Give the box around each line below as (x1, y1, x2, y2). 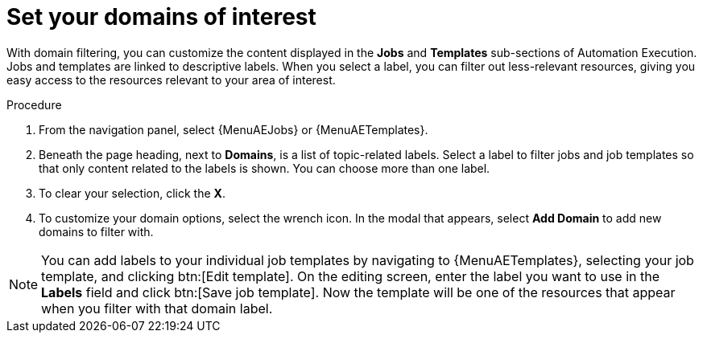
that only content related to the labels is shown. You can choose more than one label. (39, 161, 490, 175)
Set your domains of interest (6, 3, 316, 31)
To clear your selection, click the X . (39, 186, 225, 200)
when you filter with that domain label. (41, 300, 273, 317)
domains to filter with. (39, 224, 154, 239)
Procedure (6, 97, 62, 112)
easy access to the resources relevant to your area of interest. (6, 72, 336, 87)
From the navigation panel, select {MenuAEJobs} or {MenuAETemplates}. (39, 122, 428, 137)
